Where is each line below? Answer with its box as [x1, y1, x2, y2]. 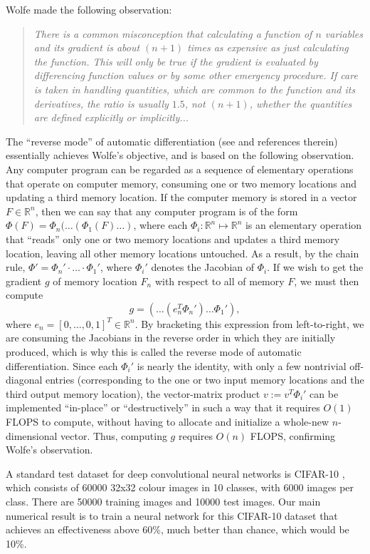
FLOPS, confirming [250, 428, 336, 443]
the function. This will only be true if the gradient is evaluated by [33, 53, 318, 68]
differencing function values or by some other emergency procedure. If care [33, 68, 358, 83]
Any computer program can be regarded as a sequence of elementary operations [6, 161, 354, 176]
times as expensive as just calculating [187, 40, 349, 55]
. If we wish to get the [267, 260, 364, 275]
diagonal [6, 372, 43, 387]
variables [324, 26, 363, 41]
